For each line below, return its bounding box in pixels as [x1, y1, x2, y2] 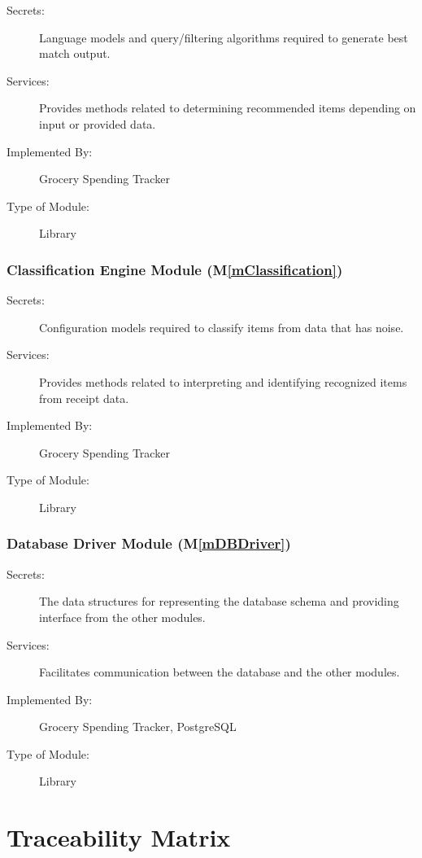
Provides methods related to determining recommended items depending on [39, 99, 416, 116]
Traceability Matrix [7, 821, 231, 854]
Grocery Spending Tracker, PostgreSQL [39, 718, 237, 735]
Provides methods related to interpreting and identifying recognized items [39, 373, 407, 390]
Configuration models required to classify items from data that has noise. [39, 318, 404, 335]
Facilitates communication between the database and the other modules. [39, 663, 400, 681]
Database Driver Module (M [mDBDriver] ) [7, 533, 291, 554]
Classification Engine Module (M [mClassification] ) [7, 259, 343, 279]
